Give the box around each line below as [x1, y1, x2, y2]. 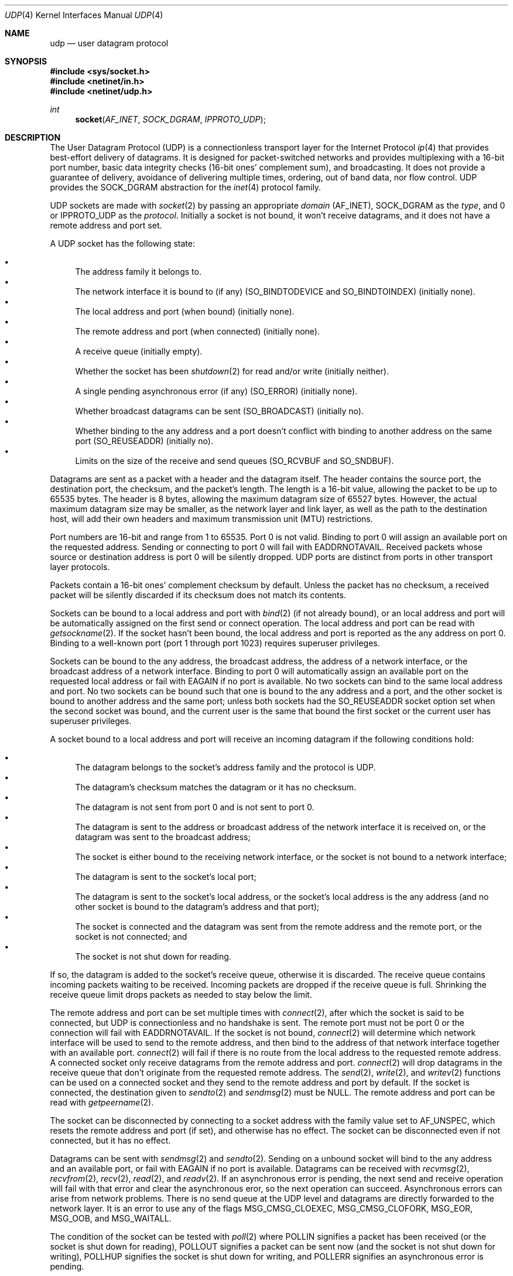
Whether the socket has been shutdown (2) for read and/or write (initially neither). [75, 366, 389, 376]
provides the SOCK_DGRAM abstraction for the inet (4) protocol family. [50, 182, 322, 192]
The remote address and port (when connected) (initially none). [75, 326, 320, 336]
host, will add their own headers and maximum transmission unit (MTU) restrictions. [50, 514, 373, 524]
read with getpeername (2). [50, 1097, 154, 1107]
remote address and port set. [50, 220, 162, 230]
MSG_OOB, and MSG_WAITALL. [50, 1213, 172, 1223]
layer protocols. [50, 562, 110, 572]
